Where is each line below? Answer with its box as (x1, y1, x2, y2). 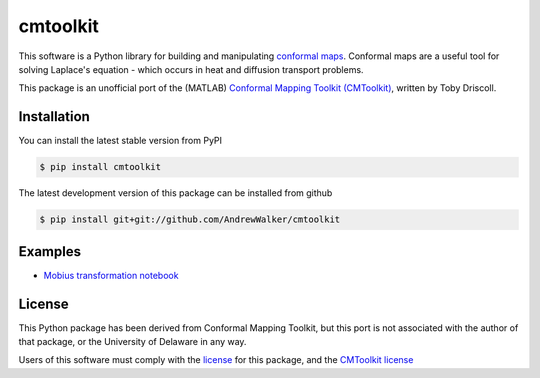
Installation (18, 108, 90, 125)
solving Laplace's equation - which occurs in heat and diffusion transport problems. (18, 63, 364, 75)
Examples (18, 243, 82, 260)
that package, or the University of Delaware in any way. (18, 335, 247, 347)
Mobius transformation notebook (43, 269, 179, 281)
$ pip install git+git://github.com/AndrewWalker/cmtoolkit (39, 214, 341, 225)
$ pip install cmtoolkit (39, 161, 162, 173)
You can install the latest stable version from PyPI (18, 135, 223, 147)
